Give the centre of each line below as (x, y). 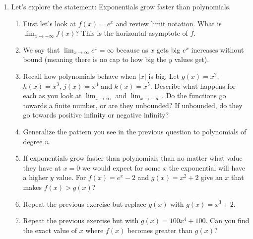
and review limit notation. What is (169, 23)
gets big (168, 49)
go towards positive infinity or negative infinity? (96, 115)
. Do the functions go (194, 95)
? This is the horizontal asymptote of (132, 33)
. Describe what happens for (193, 86)
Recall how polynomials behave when (80, 76)
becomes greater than (160, 230)
